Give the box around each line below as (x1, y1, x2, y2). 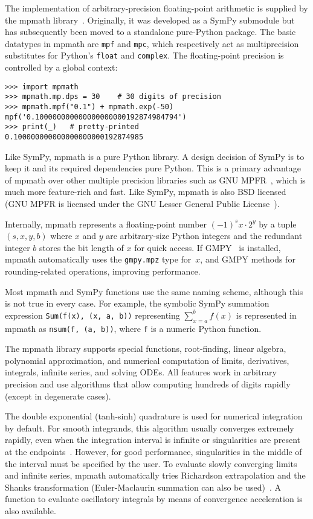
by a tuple (259, 217, 297, 230)
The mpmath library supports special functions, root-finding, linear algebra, (5, 342, 286, 355)
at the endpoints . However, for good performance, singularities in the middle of (5, 445, 302, 458)
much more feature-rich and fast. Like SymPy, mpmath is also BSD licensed (5, 185, 286, 198)
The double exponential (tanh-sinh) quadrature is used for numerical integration (5, 410, 303, 422)
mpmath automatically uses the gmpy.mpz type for (5, 253, 192, 266)
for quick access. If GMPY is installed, (134, 241, 281, 253)
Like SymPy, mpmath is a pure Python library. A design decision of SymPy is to (5, 150, 305, 162)
